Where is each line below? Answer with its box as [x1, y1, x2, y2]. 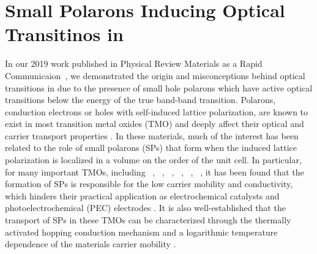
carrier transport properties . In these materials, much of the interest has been [5, 129, 299, 142]
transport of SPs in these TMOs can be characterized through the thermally [5, 214, 291, 226]
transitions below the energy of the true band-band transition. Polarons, [5, 93, 276, 106]
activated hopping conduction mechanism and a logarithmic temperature [5, 225, 278, 238]
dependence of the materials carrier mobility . [5, 237, 176, 250]
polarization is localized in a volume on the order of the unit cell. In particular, [5, 153, 302, 166]
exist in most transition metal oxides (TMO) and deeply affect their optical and [5, 117, 304, 130]
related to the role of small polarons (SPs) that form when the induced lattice [5, 141, 297, 154]
